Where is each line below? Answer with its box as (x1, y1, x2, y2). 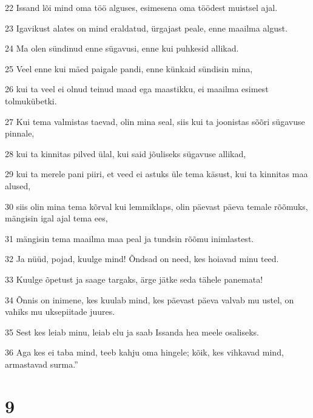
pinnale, (5, 127, 35, 140)
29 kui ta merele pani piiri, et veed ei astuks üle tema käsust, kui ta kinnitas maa (5, 167, 308, 180)
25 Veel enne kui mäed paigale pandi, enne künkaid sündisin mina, (5, 62, 253, 75)
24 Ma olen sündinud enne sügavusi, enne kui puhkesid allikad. (5, 42, 239, 55)
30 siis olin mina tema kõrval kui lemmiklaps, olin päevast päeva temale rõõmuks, (5, 200, 308, 212)
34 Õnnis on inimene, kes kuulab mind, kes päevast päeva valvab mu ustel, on (5, 293, 294, 306)
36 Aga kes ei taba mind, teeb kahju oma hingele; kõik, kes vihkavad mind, (5, 346, 284, 359)
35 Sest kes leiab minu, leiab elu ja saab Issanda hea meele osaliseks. (5, 325, 259, 338)
